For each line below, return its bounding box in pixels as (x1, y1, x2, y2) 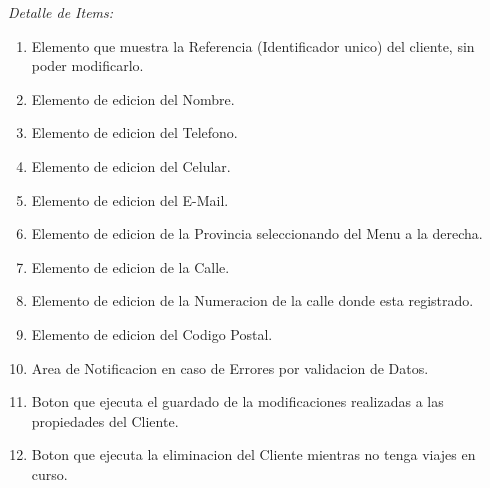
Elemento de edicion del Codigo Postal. (31, 323, 273, 344)
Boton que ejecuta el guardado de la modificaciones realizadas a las (31, 391, 444, 412)
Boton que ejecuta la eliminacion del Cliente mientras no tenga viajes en (31, 444, 476, 465)
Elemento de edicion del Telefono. (31, 122, 238, 143)
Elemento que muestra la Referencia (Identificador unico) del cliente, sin (31, 35, 475, 56)
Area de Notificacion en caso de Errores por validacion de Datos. (31, 357, 429, 378)
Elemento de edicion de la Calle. (31, 256, 230, 277)
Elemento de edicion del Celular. (31, 155, 231, 176)
